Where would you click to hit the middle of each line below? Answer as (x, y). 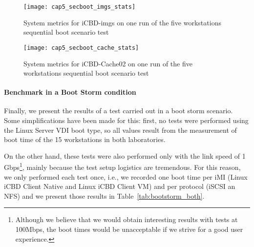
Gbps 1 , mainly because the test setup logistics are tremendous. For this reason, (122, 166)
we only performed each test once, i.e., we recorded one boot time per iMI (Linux (126, 176)
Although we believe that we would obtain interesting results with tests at (127, 219)
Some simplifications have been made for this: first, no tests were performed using (126, 120)
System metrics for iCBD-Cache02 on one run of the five (108, 63)
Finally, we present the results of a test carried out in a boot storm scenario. (118, 111)
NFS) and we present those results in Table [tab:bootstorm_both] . (104, 196)
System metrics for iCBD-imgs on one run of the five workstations (122, 22)
